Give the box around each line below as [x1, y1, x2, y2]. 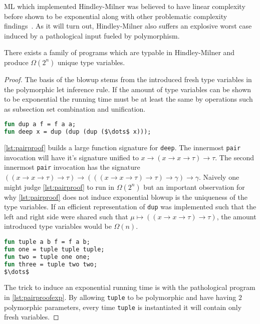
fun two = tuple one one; [4, 253, 90, 260]
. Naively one [199, 172, 239, 182]
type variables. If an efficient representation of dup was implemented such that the [4, 201, 256, 212]
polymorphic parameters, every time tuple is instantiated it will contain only [4, 301, 242, 312]
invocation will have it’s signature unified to [4, 152, 139, 162]
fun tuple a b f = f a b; [4, 238, 90, 246]
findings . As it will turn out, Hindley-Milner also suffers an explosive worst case [4, 21, 252, 31]
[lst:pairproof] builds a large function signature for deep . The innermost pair [4, 142, 241, 153]
